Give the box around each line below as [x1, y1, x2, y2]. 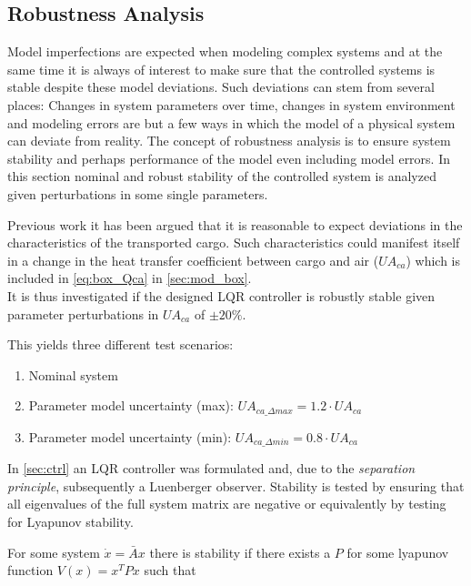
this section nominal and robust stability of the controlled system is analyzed [7, 167, 436, 186]
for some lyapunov [346, 542, 449, 561]
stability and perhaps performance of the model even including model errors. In [7, 148, 451, 167]
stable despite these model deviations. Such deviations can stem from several [7, 77, 435, 96]
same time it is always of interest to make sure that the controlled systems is [7, 59, 436, 78]
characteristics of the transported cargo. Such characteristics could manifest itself [7, 233, 460, 252]
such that [144, 561, 196, 580]
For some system [7, 542, 100, 561]
